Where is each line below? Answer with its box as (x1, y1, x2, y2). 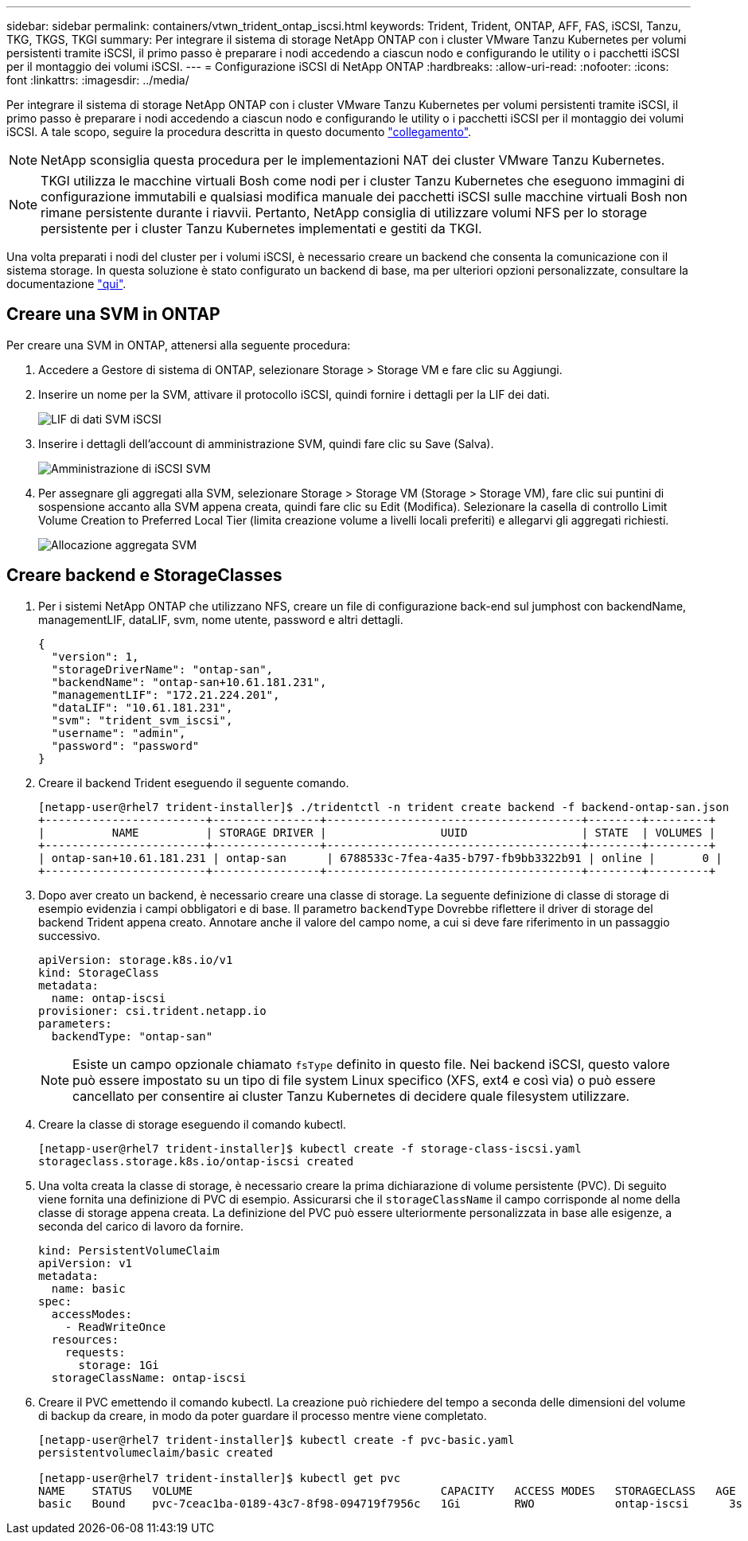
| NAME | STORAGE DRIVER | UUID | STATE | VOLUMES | (38, 825, 716, 839)
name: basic (51, 1282, 126, 1295)
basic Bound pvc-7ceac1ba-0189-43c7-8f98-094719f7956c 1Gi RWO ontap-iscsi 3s (38, 1496, 743, 1510)
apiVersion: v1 (38, 1256, 133, 1270)
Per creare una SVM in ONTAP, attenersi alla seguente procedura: (6, 337, 351, 352)
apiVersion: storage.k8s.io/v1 (38, 953, 233, 966)
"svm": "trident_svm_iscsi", (51, 713, 233, 727)
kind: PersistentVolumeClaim (38, 1243, 220, 1257)
